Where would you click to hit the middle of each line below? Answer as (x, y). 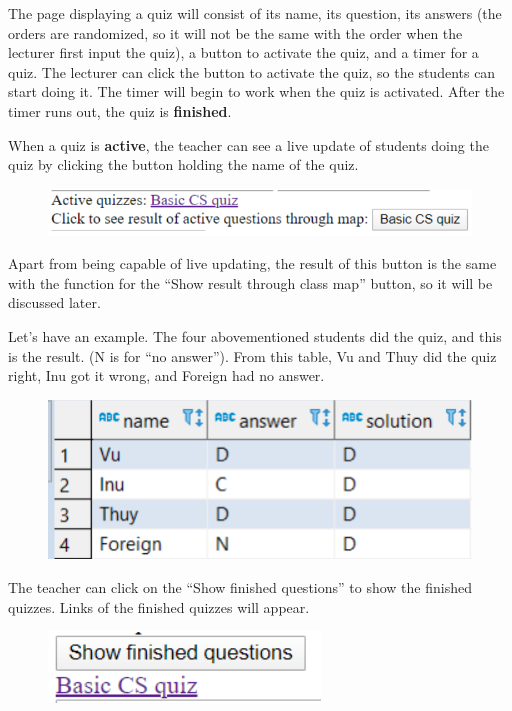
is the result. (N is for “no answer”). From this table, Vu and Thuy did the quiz (252, 355)
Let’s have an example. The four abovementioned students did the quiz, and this (255, 336)
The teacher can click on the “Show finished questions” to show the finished (240, 587)
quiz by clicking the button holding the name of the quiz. (183, 164)
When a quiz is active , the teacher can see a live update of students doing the (248, 144)
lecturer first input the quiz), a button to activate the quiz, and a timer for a (243, 52)
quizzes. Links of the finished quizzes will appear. (159, 606)
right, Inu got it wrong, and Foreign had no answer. (166, 375)
